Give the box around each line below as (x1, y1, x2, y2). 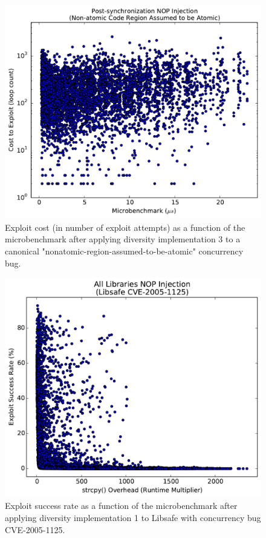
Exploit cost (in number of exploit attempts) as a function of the (5, 221, 245, 233)
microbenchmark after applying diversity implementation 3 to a (5, 233, 241, 245)
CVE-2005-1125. (5, 523, 65, 536)
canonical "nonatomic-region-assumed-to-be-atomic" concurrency (5, 244, 244, 257)
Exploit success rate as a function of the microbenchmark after (5, 499, 238, 512)
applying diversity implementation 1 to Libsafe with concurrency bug (5, 511, 261, 524)
